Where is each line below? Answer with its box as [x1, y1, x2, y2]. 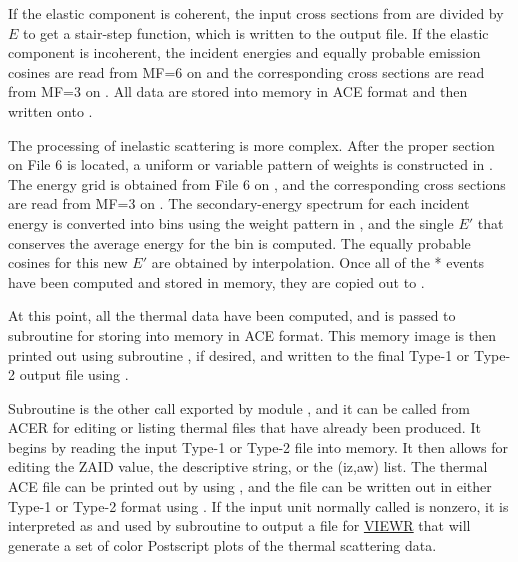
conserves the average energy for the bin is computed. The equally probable [8, 232, 471, 253]
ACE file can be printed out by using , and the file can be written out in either [8, 476, 492, 497]
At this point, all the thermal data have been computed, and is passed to [8, 305, 456, 326]
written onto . [8, 100, 93, 121]
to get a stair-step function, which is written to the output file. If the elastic [23, 22, 489, 43]
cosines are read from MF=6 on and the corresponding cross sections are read [8, 61, 485, 82]
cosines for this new [8, 252, 128, 273]
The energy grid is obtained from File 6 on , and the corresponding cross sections [8, 173, 506, 194]
